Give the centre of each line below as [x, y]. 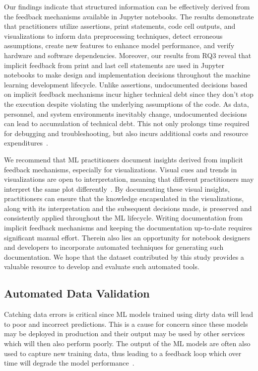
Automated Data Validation [77, 293]
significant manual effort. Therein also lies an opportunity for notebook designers [127, 237]
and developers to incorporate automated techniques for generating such [114, 247]
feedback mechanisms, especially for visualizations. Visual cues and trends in [121, 169]
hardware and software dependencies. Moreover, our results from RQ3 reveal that [128, 55]
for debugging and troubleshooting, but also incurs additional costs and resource [126, 133]
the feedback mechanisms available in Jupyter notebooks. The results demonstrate [129, 16]
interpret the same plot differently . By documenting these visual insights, [117, 188]
